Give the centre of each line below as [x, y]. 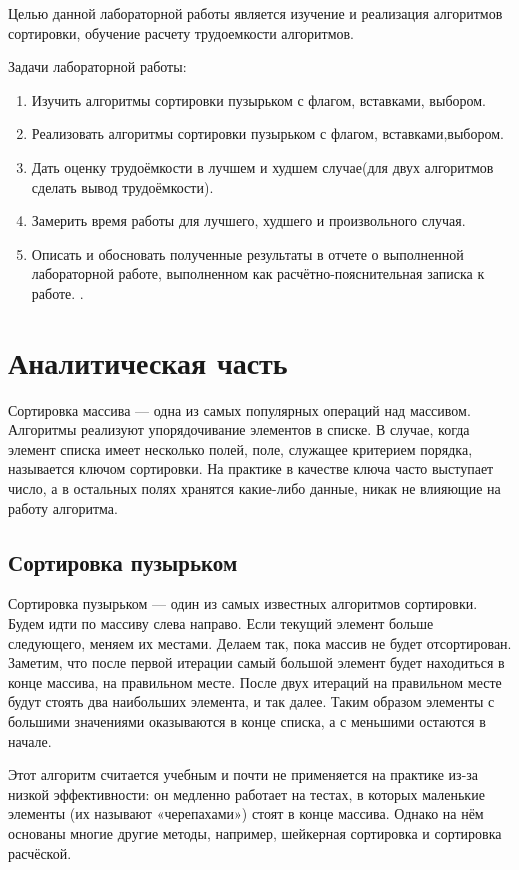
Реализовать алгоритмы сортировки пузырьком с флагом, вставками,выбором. [267, 133]
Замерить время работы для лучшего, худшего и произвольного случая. [248, 220]
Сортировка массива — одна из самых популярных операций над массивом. [239, 409]
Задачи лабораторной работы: [97, 66]
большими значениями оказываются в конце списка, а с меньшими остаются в [247, 720]
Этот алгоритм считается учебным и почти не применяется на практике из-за [243, 774]
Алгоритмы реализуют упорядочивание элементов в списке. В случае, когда [239, 429]
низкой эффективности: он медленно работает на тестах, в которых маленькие [246, 793]
